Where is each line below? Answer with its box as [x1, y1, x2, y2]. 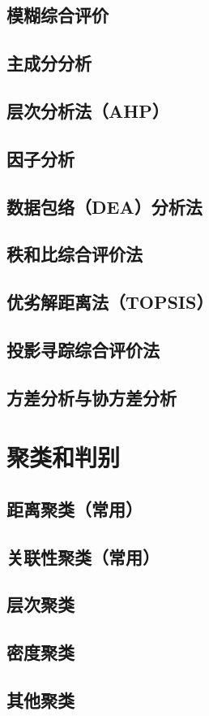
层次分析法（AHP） [6, 98, 169, 123]
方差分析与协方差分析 [6, 384, 177, 410]
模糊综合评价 [6, 2, 109, 28]
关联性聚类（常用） [6, 544, 160, 569]
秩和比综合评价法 [6, 241, 143, 267]
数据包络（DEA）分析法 [6, 193, 203, 219]
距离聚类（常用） [6, 496, 143, 521]
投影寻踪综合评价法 [6, 336, 160, 362]
